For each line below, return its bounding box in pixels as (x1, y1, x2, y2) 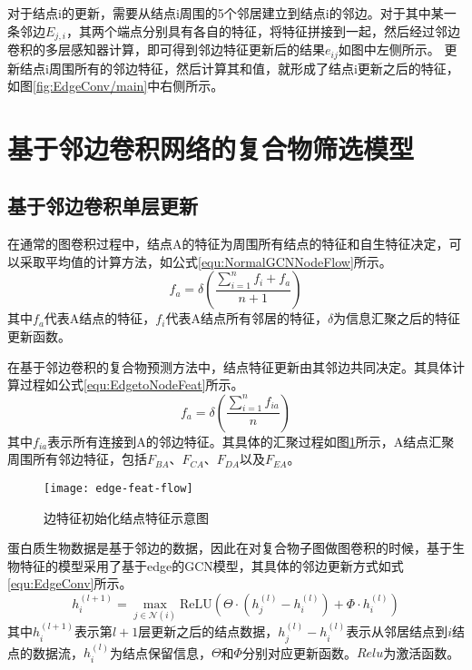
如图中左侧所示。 (338, 40, 440, 59)
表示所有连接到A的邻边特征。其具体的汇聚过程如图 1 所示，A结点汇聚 (47, 431, 455, 450)
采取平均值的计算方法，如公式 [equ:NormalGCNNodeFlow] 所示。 (19, 251, 392, 271)
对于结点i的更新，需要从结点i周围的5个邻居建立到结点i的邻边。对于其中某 (7, 4, 444, 22)
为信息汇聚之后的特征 (333, 309, 461, 328)
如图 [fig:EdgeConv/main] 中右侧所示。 (7, 76, 224, 95)
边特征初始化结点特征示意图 (44, 507, 209, 527)
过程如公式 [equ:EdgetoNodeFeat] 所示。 (19, 375, 244, 394)
